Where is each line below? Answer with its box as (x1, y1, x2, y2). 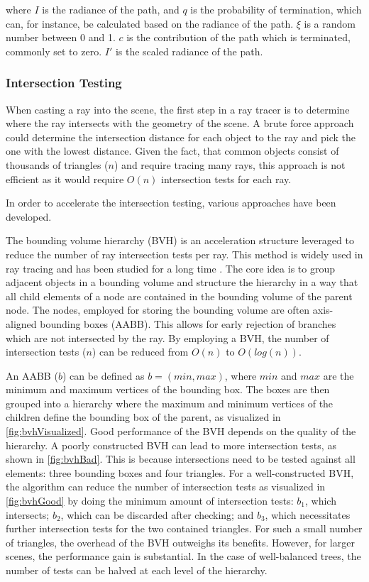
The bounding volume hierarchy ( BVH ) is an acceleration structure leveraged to (6, 233, 354, 248)
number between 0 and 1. (6, 30, 116, 45)
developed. (6, 209, 52, 224)
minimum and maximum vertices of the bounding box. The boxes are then (6, 382, 330, 397)
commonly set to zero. (6, 43, 102, 58)
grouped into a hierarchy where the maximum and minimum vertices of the (6, 395, 334, 410)
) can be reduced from (92, 344, 189, 359)
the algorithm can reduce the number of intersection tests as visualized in (6, 479, 326, 494)
